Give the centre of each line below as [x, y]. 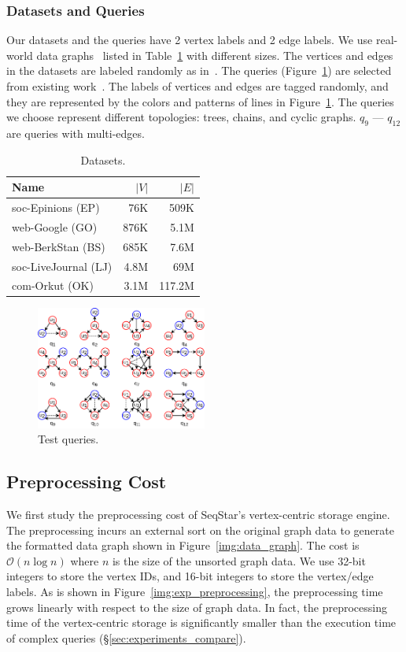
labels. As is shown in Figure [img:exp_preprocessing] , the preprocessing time [195, 592]
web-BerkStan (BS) [59, 246]
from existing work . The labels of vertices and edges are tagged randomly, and [197, 86]
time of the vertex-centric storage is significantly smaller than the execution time [201, 622]
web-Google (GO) [55, 226]
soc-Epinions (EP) [56, 207]
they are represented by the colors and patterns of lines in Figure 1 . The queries [200, 101]
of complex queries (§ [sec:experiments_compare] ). [126, 637]
